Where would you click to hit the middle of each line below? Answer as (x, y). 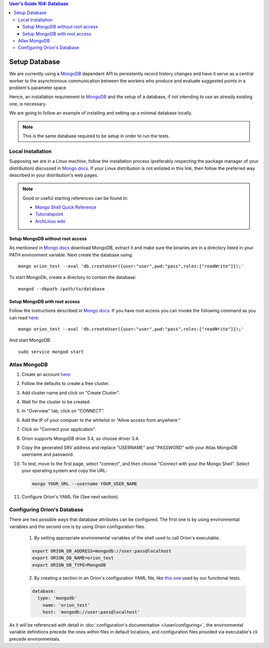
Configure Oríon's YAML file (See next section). (70, 497)
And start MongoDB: (30, 340)
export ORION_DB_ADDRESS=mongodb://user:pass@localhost (102, 551)
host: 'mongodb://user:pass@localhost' (91, 612)
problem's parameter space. (38, 88)
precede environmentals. (35, 639)
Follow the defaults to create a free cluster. (66, 384)
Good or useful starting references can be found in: (75, 198)
